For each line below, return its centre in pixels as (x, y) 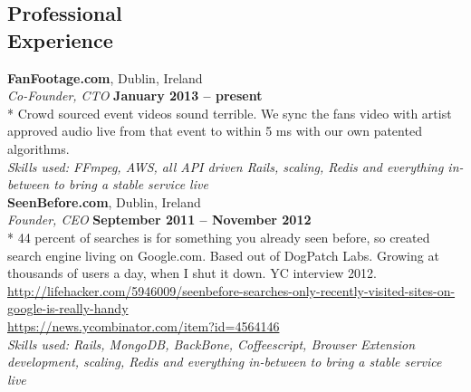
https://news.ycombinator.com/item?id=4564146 (144, 325)
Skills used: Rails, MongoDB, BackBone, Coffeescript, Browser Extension (211, 344)
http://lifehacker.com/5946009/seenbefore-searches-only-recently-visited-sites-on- (231, 290)
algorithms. (38, 148)
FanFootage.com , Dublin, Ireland (105, 77)
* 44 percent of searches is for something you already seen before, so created (219, 237)
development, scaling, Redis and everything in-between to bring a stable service (225, 362)
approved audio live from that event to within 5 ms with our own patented (215, 131)
